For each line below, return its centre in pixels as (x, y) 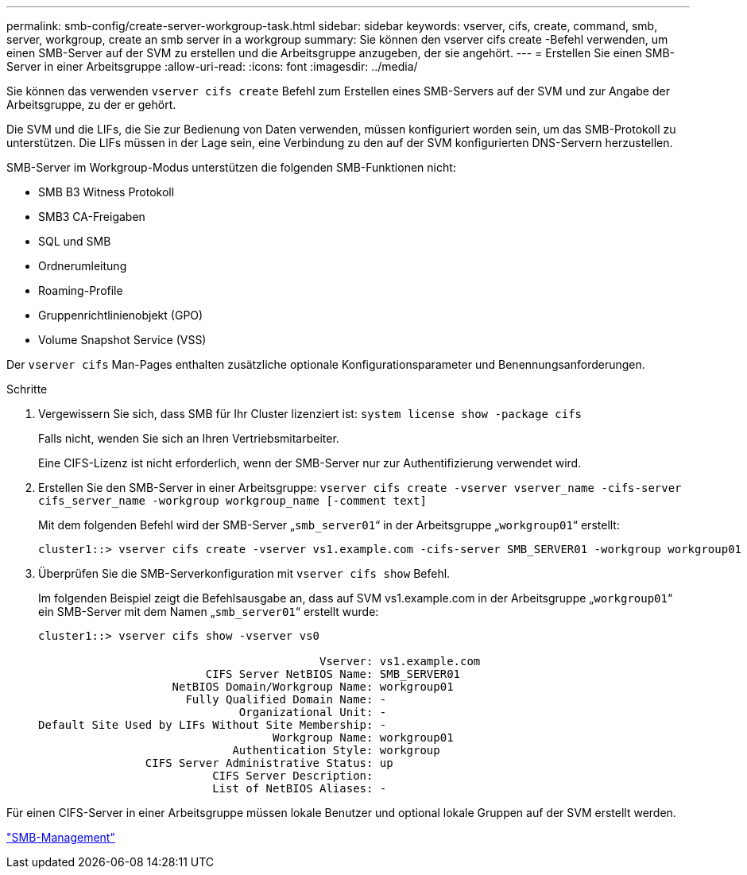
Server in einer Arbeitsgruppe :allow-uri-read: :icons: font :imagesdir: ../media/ (212, 66)
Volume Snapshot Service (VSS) (122, 340)
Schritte (27, 389)
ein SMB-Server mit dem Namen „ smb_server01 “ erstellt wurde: (209, 612)
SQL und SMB (75, 241)
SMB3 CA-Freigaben (92, 217)
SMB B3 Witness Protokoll (106, 192)
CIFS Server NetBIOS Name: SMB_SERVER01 (333, 674)
